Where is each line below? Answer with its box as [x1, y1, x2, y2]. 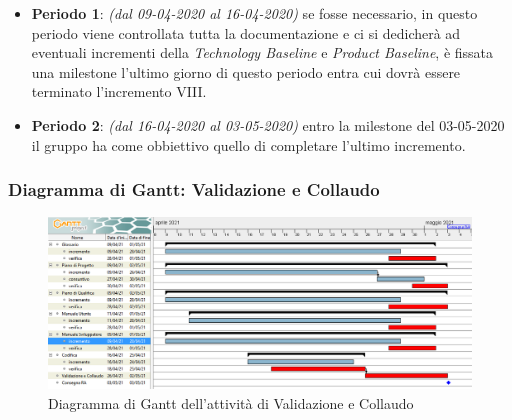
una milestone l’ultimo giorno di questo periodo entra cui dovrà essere [31, 61, 461, 82]
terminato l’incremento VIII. [31, 81, 207, 102]
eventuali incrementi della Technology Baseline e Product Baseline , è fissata [31, 42, 494, 63]
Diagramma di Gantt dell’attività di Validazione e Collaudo [48, 392, 414, 413]
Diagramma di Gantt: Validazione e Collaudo [8, 177, 380, 202]
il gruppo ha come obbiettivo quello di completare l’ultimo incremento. [31, 134, 466, 155]
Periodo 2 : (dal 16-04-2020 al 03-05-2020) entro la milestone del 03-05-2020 [31, 114, 505, 135]
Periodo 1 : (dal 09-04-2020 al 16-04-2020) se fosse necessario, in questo [31, 3, 478, 23]
